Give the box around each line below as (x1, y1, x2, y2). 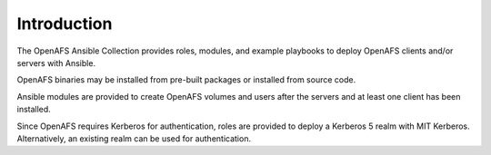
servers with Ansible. (16, 57, 95, 68)
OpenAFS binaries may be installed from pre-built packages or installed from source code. (16, 74, 356, 85)
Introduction (16, 14, 113, 34)
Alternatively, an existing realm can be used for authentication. (16, 132, 252, 144)
